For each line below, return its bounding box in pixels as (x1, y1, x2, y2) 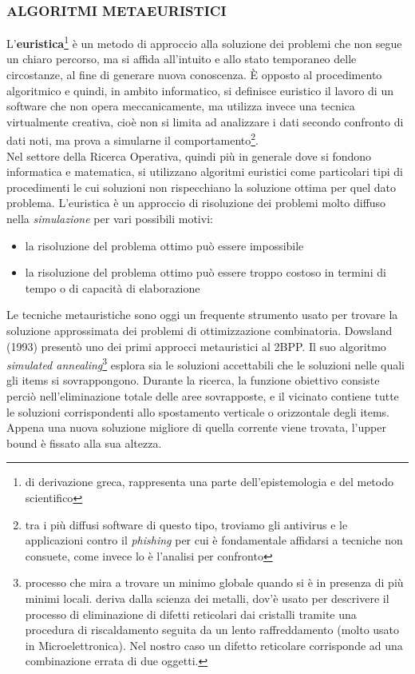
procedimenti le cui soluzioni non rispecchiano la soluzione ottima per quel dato (6, 178, 397, 195)
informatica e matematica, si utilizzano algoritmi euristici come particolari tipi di (6, 163, 403, 180)
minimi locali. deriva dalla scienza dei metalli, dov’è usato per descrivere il (25, 590, 389, 606)
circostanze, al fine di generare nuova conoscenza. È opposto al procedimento (6, 66, 382, 83)
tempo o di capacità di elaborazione (25, 279, 200, 296)
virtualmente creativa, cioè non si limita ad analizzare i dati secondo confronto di (6, 113, 404, 130)
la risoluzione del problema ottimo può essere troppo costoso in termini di (25, 264, 386, 281)
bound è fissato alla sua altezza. (6, 434, 162, 451)
